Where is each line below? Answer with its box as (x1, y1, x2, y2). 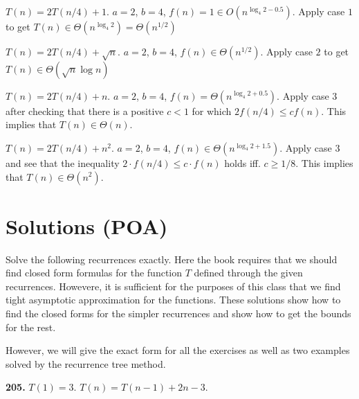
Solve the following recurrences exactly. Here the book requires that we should (6, 251, 338, 266)
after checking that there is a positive (6, 103, 164, 118)
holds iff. (224, 155, 261, 170)
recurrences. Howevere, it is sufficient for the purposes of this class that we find (6, 278, 341, 293)
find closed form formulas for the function (6, 265, 183, 280)
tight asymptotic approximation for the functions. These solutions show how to (6, 292, 341, 307)
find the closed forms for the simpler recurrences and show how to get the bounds (6, 306, 351, 321)
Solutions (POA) (6, 211, 168, 240)
